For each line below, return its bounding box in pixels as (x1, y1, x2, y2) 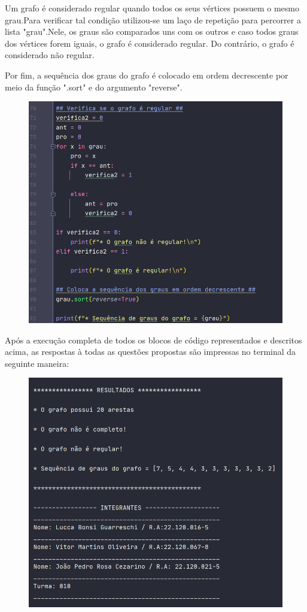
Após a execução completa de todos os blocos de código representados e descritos (5, 333, 302, 346)
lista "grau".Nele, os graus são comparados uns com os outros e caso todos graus (5, 25, 299, 38)
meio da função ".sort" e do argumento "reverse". (5, 80, 183, 93)
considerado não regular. (5, 49, 95, 61)
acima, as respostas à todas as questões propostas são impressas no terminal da (5, 345, 296, 358)
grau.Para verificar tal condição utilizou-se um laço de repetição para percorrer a (5, 13, 301, 26)
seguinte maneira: (5, 357, 69, 369)
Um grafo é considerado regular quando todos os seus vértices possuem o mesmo (5, 2, 299, 14)
